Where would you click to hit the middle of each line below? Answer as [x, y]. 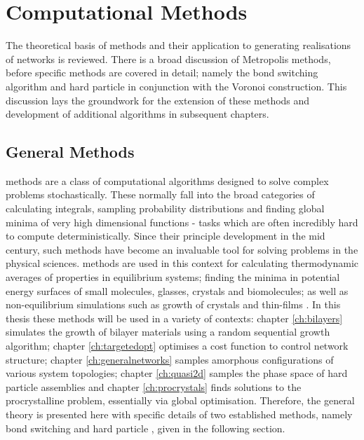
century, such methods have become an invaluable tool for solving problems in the [182, 249]
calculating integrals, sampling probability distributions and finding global [165, 208]
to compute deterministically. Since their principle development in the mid [166, 236]
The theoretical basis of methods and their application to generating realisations [178, 45]
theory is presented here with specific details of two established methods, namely [179, 414]
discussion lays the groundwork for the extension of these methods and [158, 100]
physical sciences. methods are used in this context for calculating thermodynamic [182, 263]
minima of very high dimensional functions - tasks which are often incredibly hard [182, 222]
